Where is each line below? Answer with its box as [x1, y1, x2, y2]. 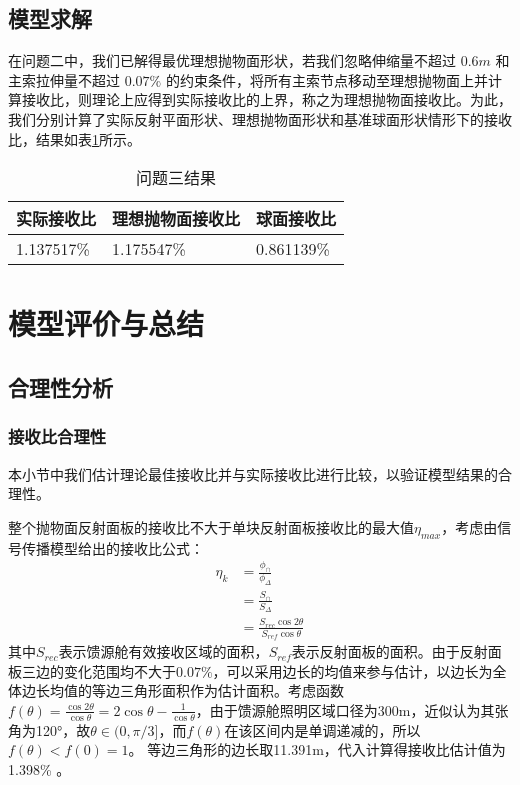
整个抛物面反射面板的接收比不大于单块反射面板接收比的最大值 [8, 516, 414, 537]
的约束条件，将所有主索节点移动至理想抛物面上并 [165, 69, 488, 90]
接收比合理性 [8, 424, 107, 449]
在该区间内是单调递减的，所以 [224, 719, 421, 740]
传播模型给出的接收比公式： [21, 537, 204, 558]
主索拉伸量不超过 [8, 69, 120, 90]
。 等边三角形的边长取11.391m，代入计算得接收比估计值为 [128, 739, 506, 760]
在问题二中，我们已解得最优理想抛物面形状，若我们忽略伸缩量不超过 [8, 50, 456, 71]
